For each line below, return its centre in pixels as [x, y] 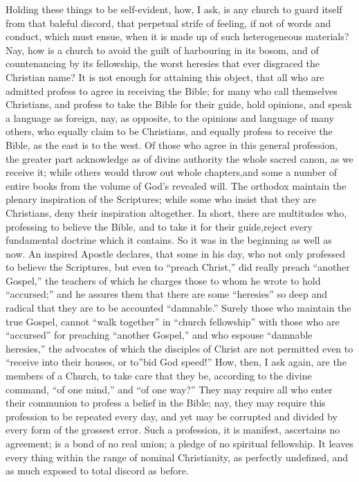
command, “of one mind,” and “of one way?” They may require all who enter [169, 389]
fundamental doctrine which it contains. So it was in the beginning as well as [169, 240]
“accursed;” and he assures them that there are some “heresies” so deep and [167, 294]
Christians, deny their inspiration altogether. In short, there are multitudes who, [176, 212]
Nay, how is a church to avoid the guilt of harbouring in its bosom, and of [162, 50]
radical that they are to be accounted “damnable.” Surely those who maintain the [178, 308]
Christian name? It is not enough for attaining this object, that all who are [165, 77]
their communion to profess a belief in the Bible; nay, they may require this [166, 403]
